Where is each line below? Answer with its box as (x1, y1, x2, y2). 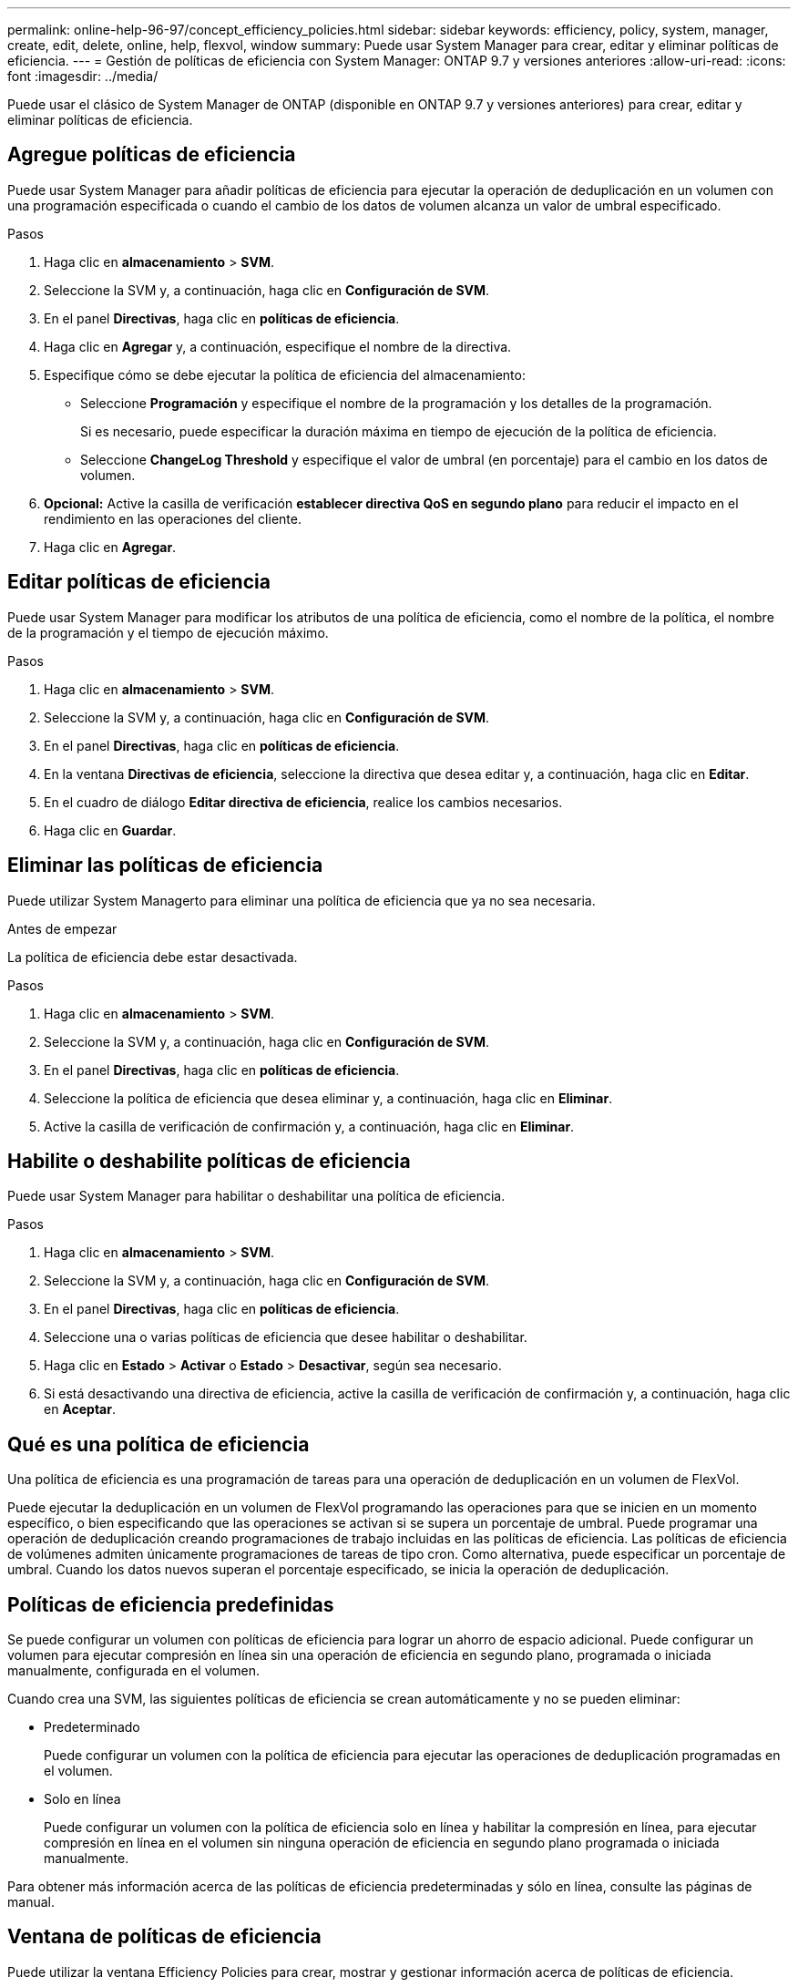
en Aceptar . (44, 1401, 116, 1418)
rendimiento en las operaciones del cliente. (44, 510, 302, 527)
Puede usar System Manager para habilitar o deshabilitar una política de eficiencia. (7, 1188, 506, 1204)
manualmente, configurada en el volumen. (7, 1663, 261, 1679)
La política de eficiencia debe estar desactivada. (7, 948, 298, 965)
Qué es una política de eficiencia (7, 1432, 310, 1456)
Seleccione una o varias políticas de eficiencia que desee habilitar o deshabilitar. (44, 1329, 527, 1346)
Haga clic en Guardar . (44, 822, 177, 838)
